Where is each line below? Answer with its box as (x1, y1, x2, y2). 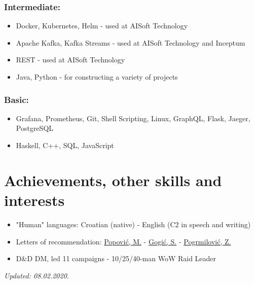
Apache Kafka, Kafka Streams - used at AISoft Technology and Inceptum (16, 37, 245, 48)
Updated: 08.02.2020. (4, 270, 69, 280)
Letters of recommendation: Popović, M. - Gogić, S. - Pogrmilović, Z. (16, 236, 231, 246)
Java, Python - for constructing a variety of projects (16, 72, 178, 82)
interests (4, 189, 65, 210)
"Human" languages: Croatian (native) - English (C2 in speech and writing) (16, 219, 251, 229)
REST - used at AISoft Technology (16, 54, 125, 65)
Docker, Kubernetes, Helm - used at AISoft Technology (16, 20, 188, 31)
